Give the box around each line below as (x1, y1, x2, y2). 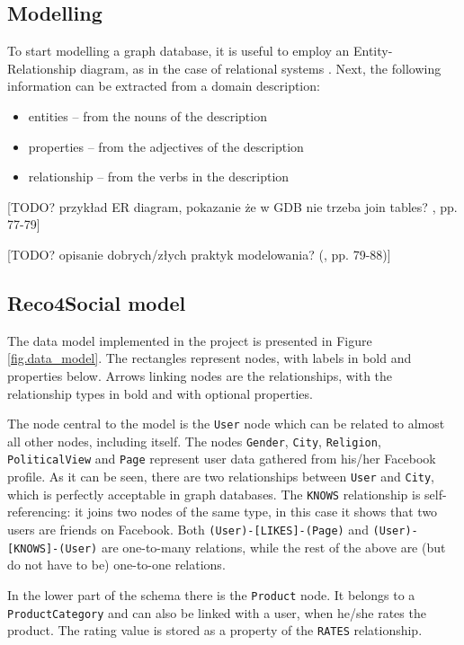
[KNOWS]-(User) (7, 542, 98, 555)
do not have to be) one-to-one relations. (7, 555, 226, 574)
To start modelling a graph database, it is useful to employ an (7, 41, 350, 60)
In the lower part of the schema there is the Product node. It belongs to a (7, 585, 415, 604)
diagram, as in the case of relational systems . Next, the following (80, 58, 442, 77)
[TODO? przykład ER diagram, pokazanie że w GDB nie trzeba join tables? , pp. (7, 197, 458, 216)
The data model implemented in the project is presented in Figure (7, 331, 372, 349)
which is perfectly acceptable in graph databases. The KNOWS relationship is (7, 484, 421, 503)
